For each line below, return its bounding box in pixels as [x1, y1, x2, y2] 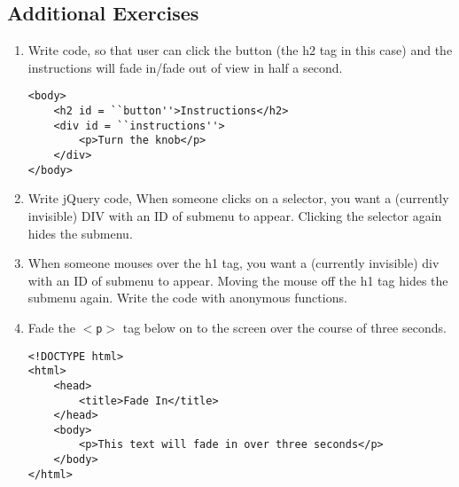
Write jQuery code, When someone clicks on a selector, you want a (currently [27, 189, 449, 208]
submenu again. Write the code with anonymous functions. [27, 288, 347, 307]
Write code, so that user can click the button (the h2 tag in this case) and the [27, 41, 453, 59]
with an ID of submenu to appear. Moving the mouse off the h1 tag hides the [27, 271, 448, 289]
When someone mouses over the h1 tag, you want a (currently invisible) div [27, 254, 440, 272]
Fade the [27, 318, 75, 336]
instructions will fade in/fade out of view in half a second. [27, 58, 343, 76]
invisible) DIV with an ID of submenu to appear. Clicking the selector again [27, 206, 442, 224]
